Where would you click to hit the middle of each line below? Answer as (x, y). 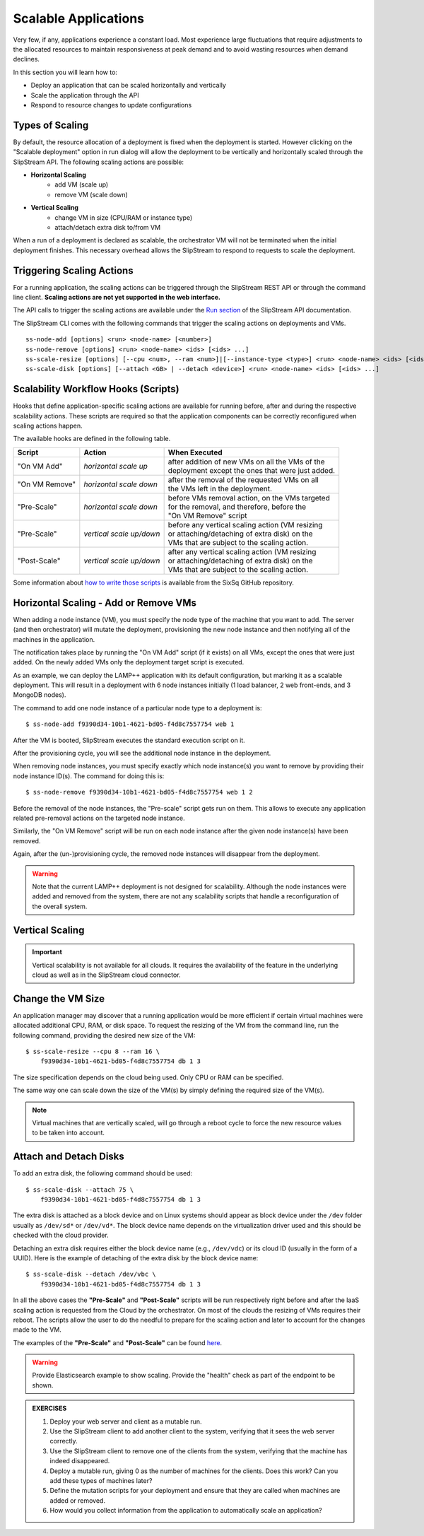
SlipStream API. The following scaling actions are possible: (98, 162)
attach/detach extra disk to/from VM (108, 227)
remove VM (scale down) (92, 194)
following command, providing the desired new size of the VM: (104, 1035)
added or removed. (78, 1500)
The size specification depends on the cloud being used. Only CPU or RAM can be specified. (148, 1077)
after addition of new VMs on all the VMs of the (246, 462)
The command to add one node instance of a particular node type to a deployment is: (137, 708)
